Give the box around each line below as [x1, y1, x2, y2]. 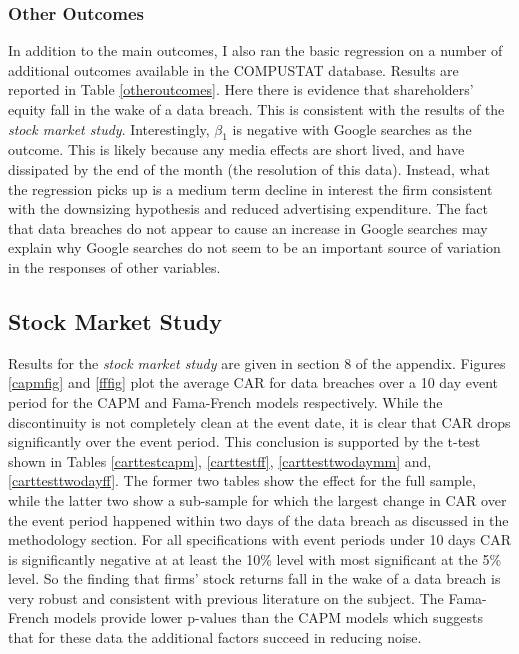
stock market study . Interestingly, [8, 118, 210, 139]
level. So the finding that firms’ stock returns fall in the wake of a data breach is [8, 568, 501, 589]
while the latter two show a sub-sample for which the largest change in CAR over [8, 489, 507, 510]
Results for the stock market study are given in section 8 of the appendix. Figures [8, 352, 506, 373]
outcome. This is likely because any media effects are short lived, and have [8, 139, 465, 160]
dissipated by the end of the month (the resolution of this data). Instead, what [8, 158, 490, 179]
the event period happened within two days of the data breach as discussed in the [8, 509, 509, 530]
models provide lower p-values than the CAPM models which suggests [53, 607, 483, 628]
